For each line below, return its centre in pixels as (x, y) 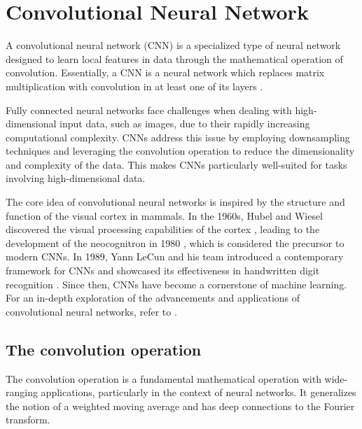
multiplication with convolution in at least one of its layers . (134, 86)
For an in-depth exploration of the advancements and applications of (153, 298)
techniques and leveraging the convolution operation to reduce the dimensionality (180, 151)
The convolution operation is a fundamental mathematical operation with (163, 378)
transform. (28, 420)
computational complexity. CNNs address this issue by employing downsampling (178, 137)
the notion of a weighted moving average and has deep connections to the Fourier (180, 406)
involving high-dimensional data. (76, 178)
